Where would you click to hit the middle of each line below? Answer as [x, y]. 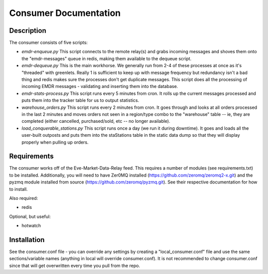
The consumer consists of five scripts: [48, 43]
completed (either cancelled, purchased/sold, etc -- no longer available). [96, 121]
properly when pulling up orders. [55, 142]
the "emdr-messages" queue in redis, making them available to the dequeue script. [107, 58]
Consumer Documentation [65, 13]
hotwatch [31, 226]
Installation [27, 239]
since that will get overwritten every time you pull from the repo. [75, 266]
